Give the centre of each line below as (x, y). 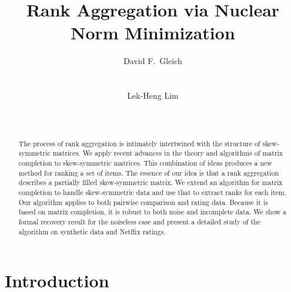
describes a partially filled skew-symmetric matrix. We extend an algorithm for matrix (150, 182)
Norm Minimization (153, 33)
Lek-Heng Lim (153, 95)
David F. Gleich (153, 61)
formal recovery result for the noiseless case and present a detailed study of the (139, 221)
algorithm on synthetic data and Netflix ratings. (92, 231)
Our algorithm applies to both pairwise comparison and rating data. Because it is (143, 202)
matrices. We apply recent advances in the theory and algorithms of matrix (168, 153)
